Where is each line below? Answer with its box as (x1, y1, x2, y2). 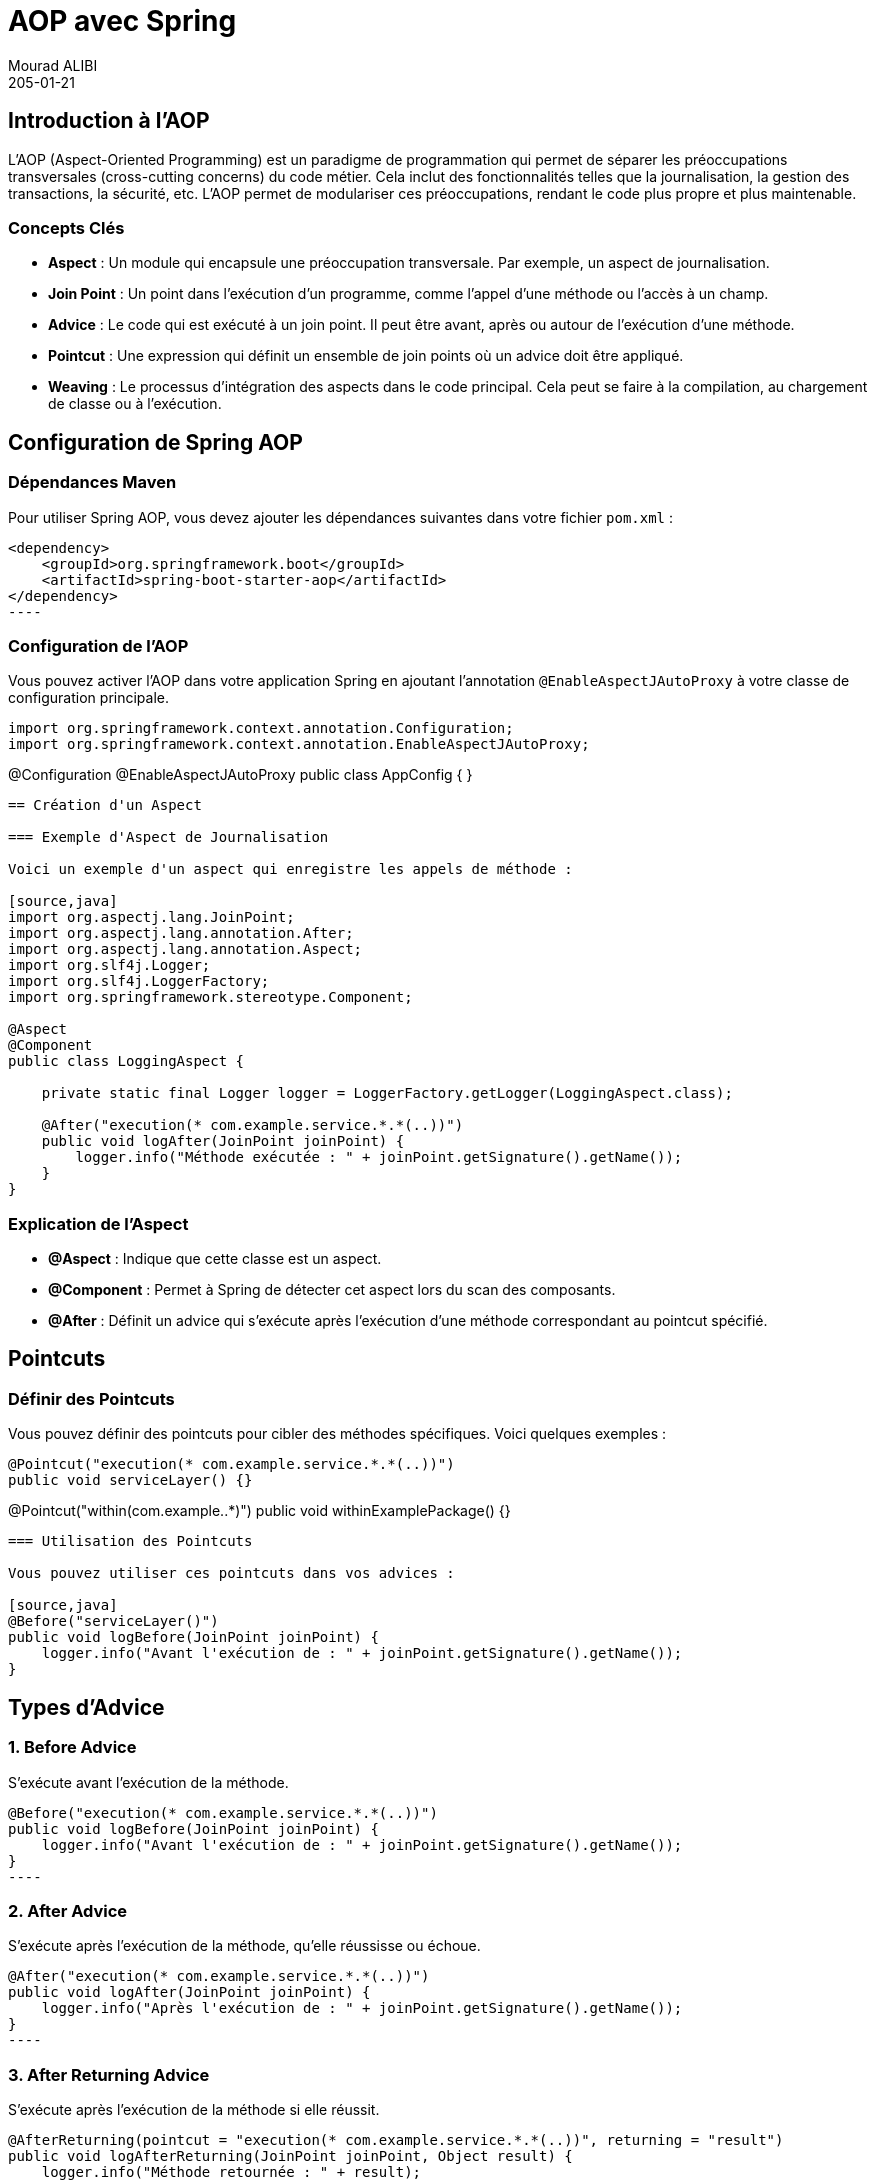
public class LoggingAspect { (8, 1053, 245, 1070)
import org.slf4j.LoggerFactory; (8, 973, 270, 990)
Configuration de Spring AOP (8, 429, 303, 455)
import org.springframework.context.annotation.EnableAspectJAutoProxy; (8, 736, 590, 753)
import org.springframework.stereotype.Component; (8, 989, 413, 1006)
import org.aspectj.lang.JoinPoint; (8, 909, 295, 926)
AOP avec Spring (8, 4, 237, 38)
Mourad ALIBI (8, 56, 98, 74)
